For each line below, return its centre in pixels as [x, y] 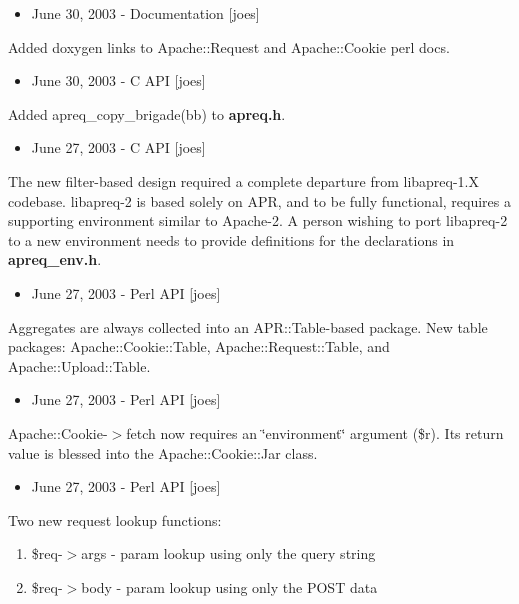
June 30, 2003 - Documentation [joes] [145, 13]
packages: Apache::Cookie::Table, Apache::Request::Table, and [199, 346]
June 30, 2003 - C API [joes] [118, 80]
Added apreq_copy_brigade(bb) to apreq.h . [147, 113]
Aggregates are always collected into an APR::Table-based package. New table [248, 326]
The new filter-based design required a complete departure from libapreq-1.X [243, 180]
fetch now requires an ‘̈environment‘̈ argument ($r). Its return [315, 432]
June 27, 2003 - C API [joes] [118, 147]
